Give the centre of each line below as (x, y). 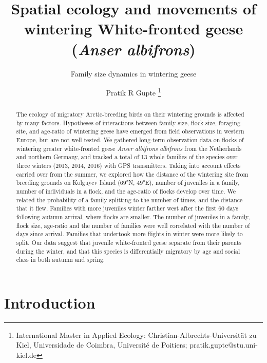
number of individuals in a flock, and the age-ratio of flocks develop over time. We (126, 191)
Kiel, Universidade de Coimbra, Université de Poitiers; (102, 345)
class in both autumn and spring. (61, 260)
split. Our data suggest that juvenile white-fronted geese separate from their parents (129, 242)
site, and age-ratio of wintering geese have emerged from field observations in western (130, 131)
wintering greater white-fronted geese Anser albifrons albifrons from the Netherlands (129, 148)
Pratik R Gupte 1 (133, 92)
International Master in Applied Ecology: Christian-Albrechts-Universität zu (136, 335)
